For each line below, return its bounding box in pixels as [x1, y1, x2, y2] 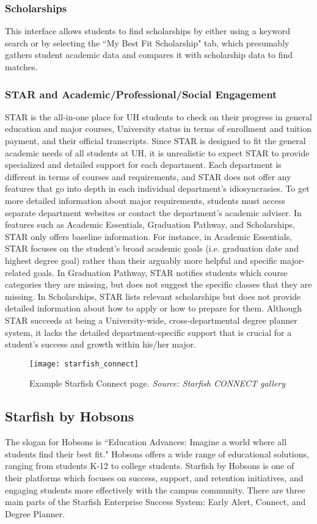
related [5, 266, 31, 278]
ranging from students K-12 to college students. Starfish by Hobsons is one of [5, 459, 294, 472]
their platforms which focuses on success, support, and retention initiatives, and [5, 471, 304, 484]
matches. [5, 60, 38, 73]
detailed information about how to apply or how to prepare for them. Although [5, 302, 302, 315]
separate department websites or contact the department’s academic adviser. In [5, 206, 302, 219]
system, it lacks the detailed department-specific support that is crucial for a [5, 326, 292, 338]
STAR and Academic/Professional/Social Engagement [5, 86, 277, 101]
